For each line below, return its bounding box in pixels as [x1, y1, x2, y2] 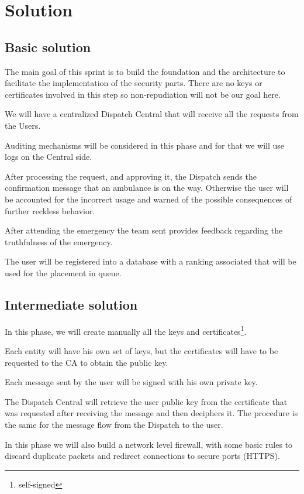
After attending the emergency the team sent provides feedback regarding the [5, 224, 283, 236]
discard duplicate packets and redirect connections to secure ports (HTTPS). [5, 450, 280, 462]
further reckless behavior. [5, 204, 95, 217]
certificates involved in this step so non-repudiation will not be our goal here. [5, 88, 281, 100]
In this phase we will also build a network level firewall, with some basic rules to [5, 438, 293, 450]
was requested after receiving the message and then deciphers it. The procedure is [5, 407, 298, 419]
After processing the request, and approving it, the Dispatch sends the [5, 170, 257, 182]
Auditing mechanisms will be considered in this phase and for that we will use [5, 139, 285, 151]
